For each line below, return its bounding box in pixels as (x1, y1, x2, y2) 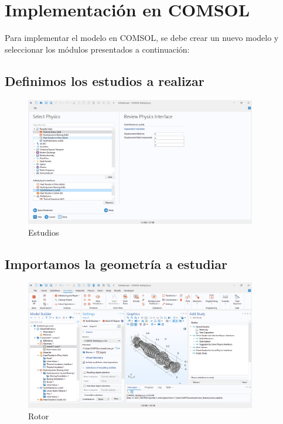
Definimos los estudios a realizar (5, 71, 204, 89)
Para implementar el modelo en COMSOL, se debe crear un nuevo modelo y (5, 32, 279, 44)
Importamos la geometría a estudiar (5, 254, 227, 273)
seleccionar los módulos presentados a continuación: (5, 43, 190, 55)
